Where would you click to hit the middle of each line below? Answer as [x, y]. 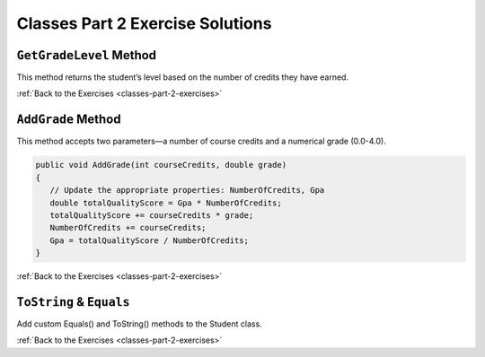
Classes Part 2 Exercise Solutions [144, 23]
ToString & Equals [73, 302]
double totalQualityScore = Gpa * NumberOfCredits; [166, 203]
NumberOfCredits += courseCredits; [128, 228]
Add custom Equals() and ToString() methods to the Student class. [139, 324]
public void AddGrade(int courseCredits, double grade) [161, 165]
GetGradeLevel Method [87, 55]
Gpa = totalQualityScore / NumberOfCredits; [149, 240]
